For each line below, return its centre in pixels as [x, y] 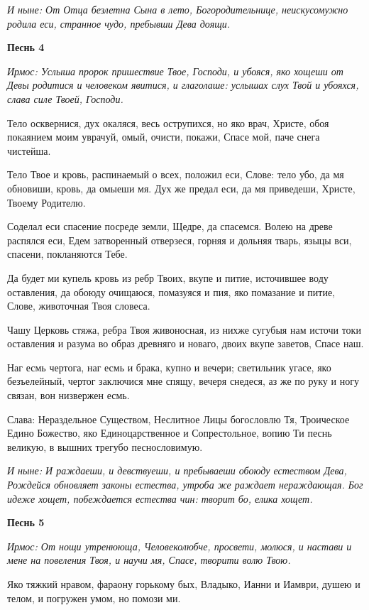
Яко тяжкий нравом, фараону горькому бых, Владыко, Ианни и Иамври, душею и [184, 584]
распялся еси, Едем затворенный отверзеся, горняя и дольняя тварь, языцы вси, [180, 240]
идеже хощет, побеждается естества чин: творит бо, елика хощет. [160, 498]
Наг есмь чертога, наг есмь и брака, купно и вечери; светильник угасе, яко [169, 367]
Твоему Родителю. [46, 202]
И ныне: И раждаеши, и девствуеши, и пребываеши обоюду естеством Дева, [177, 470]
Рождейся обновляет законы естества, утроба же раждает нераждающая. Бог [185, 485]
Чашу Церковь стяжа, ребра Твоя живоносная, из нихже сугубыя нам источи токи [184, 329]
